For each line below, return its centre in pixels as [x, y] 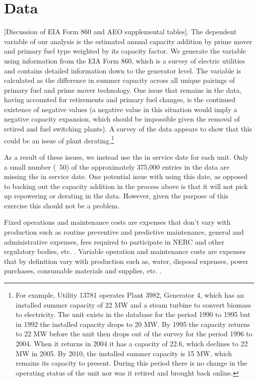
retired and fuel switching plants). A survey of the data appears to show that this [128, 129]
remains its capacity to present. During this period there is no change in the [131, 363]
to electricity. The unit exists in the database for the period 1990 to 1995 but [133, 314]
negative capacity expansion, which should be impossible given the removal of [122, 119]
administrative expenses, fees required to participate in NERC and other [114, 241]
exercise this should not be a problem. [62, 205]
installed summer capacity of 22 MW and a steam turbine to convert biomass [133, 304]
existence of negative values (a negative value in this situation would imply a [121, 109]
